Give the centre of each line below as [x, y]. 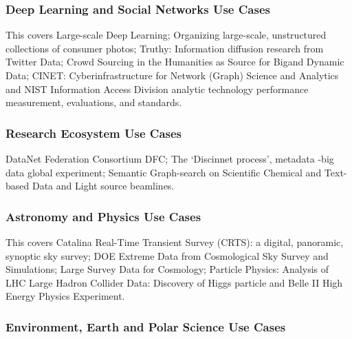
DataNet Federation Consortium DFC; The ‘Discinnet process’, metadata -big [170, 158]
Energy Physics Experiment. [65, 296]
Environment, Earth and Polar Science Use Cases [146, 326]
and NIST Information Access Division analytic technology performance [157, 89]
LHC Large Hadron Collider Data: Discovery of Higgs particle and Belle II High [174, 282]
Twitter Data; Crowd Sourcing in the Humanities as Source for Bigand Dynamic [175, 62]
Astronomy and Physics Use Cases [103, 216]
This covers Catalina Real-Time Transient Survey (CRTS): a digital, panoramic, [175, 242]
